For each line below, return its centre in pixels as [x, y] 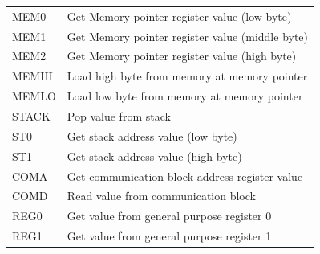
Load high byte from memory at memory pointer [187, 76]
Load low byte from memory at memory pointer [185, 96]
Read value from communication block [161, 196]
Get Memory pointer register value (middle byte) [188, 36]
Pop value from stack [119, 115]
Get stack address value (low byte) [152, 135]
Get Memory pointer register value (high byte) [182, 56]
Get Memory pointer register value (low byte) [179, 16]
